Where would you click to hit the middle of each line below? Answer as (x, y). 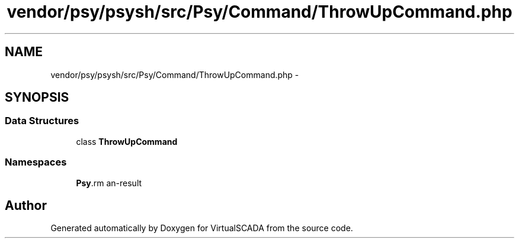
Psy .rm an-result (109, 183)
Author (26, 205)
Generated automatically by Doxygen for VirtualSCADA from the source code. (202, 228)
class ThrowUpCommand (127, 141)
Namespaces (36, 162)
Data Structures (42, 121)
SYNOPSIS (37, 98)
